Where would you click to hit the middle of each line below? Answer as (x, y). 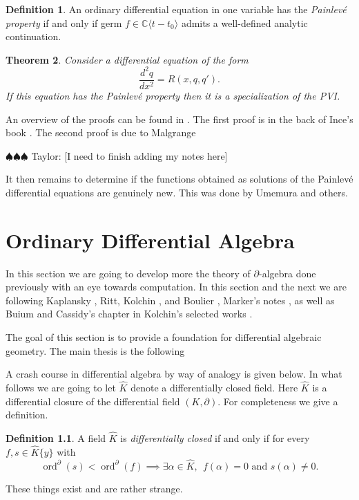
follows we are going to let (61, 387)
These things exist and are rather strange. (94, 488)
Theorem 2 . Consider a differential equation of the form (127, 59)
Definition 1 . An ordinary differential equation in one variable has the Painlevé (176, 9)
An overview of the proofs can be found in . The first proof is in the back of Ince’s (179, 119)
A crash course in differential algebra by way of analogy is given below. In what (174, 374)
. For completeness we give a (278, 401)
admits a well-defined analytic (244, 22)
